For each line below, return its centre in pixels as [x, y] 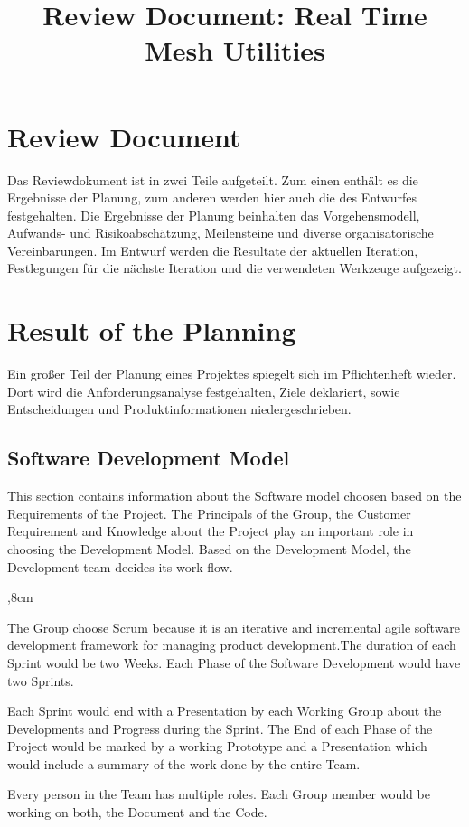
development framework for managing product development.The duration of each [232, 645]
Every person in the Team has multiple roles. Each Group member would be [219, 794]
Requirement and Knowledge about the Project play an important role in [211, 531]
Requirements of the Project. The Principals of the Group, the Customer [209, 513]
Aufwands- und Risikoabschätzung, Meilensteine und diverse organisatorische [220, 233]
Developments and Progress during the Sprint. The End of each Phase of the [220, 728]
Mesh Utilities [235, 50]
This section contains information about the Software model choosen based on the [234, 496]
